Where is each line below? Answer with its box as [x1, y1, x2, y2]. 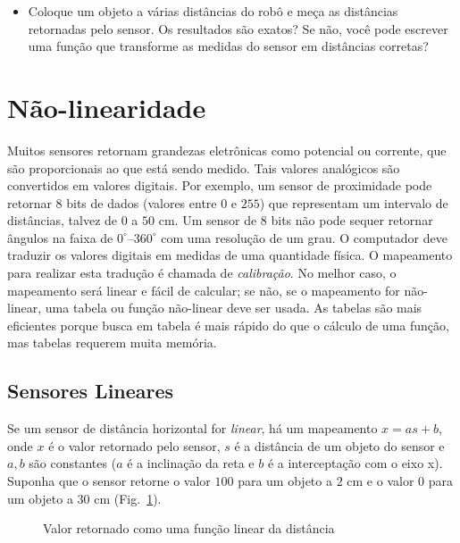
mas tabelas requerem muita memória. [7, 333, 217, 352]
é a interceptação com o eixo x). [267, 454, 443, 472]
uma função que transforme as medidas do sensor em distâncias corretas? [28, 37, 429, 55]
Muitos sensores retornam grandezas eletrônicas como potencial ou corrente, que [7, 140, 447, 159]
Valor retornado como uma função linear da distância [43, 519, 335, 538]
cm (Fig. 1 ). [94, 489, 162, 507]
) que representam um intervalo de [259, 193, 448, 212]
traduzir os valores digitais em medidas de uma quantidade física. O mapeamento [7, 246, 453, 264]
